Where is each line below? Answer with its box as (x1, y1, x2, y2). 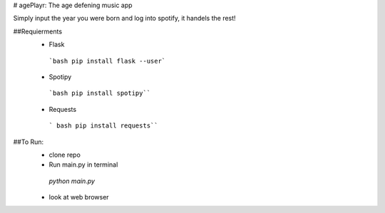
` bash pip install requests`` (48, 122, 158, 130)
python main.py (48, 177, 96, 185)
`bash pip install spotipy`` (48, 89, 151, 98)
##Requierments (13, 27, 63, 36)
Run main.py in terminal (48, 160, 118, 169)
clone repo (48, 150, 81, 159)
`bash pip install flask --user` (48, 57, 166, 65)
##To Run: (13, 137, 44, 146)
